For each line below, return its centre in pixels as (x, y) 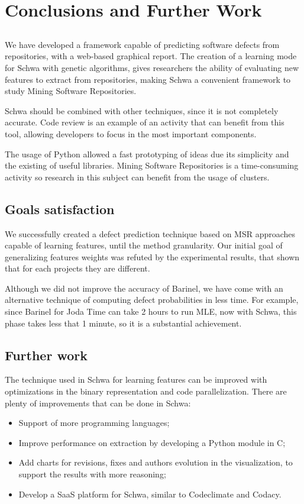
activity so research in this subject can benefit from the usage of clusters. (137, 177)
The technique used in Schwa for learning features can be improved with (136, 379)
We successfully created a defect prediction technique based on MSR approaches (150, 233)
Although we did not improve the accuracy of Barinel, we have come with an (144, 288)
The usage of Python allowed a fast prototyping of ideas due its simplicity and (147, 154)
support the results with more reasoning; (92, 474)
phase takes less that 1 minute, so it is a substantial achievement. (123, 323)
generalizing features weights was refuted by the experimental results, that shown (152, 256)
